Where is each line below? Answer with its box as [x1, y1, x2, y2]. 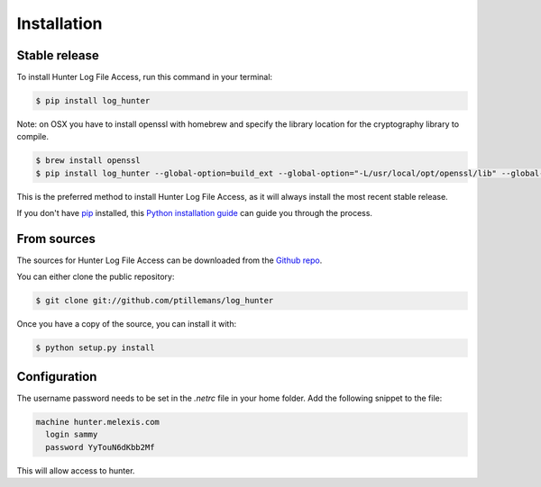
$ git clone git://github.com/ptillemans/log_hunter [35, 295, 274, 306]
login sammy [45, 429, 98, 440]
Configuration [16, 369, 97, 384]
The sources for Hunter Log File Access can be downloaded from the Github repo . [16, 255, 323, 266]
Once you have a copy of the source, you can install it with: [16, 319, 237, 329]
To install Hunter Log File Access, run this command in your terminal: [16, 72, 273, 83]
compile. [16, 131, 50, 142]
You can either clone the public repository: [16, 271, 175, 283]
